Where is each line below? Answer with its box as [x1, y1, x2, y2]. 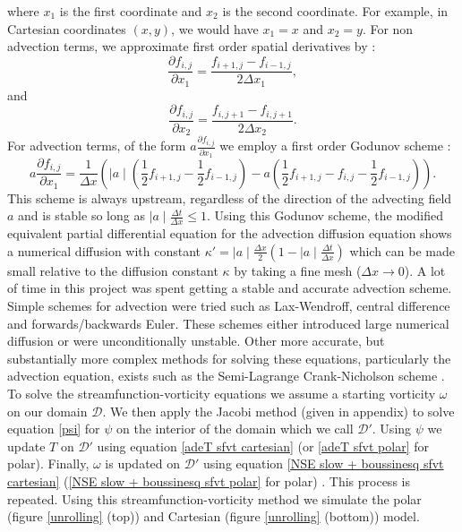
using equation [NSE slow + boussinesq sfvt [202, 454, 444, 473]
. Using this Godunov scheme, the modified [206, 206, 443, 225]
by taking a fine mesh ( [234, 261, 362, 279]
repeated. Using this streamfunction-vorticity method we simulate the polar [7, 489, 422, 508]
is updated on [105, 454, 181, 473]
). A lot [404, 261, 446, 279]
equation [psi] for [7, 419, 100, 438]
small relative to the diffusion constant [7, 261, 218, 279]
